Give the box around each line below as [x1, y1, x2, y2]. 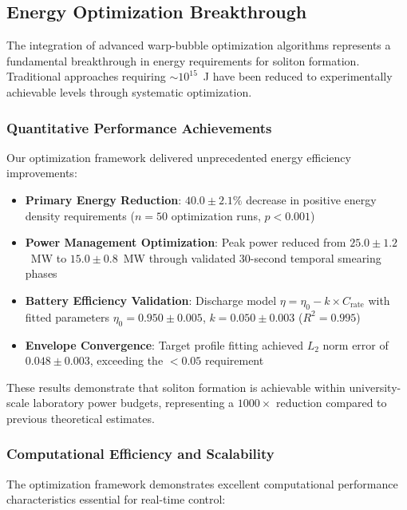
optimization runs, [171, 207, 261, 223]
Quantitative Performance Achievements [6, 117, 272, 137]
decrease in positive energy [246, 191, 377, 208]
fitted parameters [25, 308, 109, 325]
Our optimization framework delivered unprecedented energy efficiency [6, 148, 351, 165]
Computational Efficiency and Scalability [6, 444, 275, 464]
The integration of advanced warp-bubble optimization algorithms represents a [6, 37, 391, 53]
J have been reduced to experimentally [203, 68, 393, 85]
